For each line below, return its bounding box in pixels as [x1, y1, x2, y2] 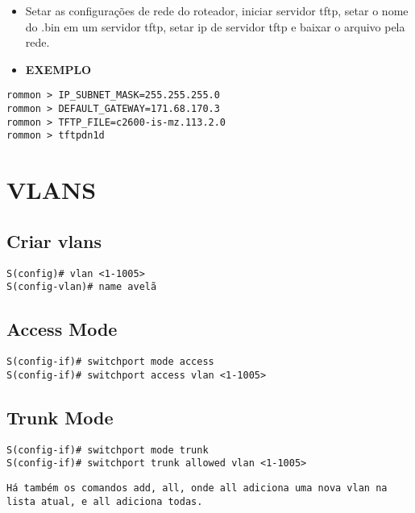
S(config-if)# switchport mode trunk [6, 444, 209, 456]
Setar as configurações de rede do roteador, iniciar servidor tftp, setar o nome [25, 2, 409, 19]
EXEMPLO [25, 60, 92, 77]
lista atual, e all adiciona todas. [6, 495, 203, 507]
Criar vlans [6, 228, 102, 253]
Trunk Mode [6, 404, 114, 429]
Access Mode [6, 316, 118, 341]
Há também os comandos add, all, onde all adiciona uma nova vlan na [6, 482, 388, 494]
